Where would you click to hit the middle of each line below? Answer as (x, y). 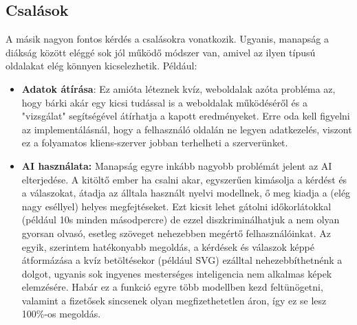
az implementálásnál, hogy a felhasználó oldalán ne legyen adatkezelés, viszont (187, 129)
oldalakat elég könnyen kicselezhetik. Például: (101, 66)
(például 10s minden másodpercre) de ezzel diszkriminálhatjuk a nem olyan (181, 220)
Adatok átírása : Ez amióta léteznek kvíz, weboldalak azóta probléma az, (178, 88)
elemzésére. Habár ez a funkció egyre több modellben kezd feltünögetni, (172, 287)
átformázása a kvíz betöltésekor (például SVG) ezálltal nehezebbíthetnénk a (182, 260)
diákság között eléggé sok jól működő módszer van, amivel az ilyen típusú (161, 52)
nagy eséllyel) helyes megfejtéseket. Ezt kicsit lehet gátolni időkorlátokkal (176, 206)
